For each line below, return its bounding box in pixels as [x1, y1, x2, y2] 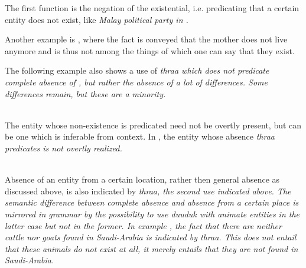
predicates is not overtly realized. [5, 141, 122, 154]
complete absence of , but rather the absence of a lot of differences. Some [5, 75, 268, 88]
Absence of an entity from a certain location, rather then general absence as [5, 173, 280, 186]
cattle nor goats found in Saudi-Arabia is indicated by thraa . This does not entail [5, 231, 297, 243]
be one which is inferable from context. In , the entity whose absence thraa [5, 130, 275, 143]
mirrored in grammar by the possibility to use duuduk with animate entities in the [5, 207, 300, 220]
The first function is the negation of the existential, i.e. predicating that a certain [5, 2, 300, 14]
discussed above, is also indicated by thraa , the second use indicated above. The [5, 184, 291, 197]
